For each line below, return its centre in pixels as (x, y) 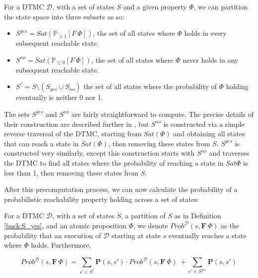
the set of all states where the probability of (150, 86)
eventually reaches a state (207, 235)
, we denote (151, 225)
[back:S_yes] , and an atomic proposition (65, 225)
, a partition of (143, 216)
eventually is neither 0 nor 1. (59, 97)
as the (230, 225)
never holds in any (211, 59)
